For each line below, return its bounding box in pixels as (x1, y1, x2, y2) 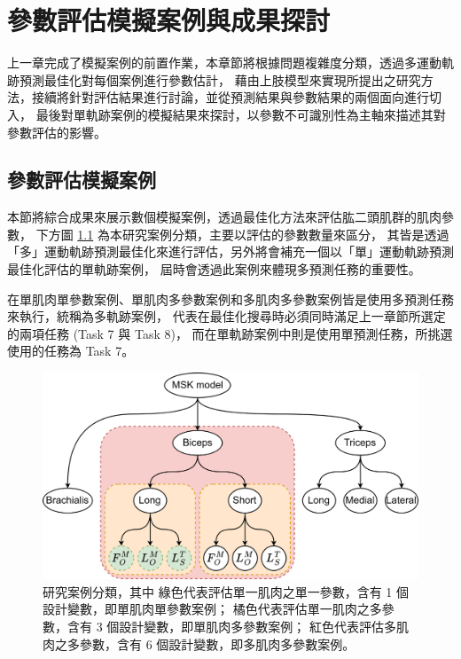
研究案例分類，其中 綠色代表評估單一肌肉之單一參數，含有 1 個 (43, 582, 409, 600)
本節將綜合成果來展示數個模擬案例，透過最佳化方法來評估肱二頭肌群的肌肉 (7, 208, 441, 226)
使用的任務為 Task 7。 (7, 341, 135, 360)
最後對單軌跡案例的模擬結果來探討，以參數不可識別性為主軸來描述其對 (35, 105, 446, 123)
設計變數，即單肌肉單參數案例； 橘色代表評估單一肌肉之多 (43, 600, 382, 618)
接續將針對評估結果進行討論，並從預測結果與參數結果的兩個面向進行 (31, 88, 429, 106)
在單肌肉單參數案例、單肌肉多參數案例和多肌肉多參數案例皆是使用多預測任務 (7, 289, 454, 308)
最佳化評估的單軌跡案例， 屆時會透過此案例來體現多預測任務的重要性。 (7, 260, 421, 279)
